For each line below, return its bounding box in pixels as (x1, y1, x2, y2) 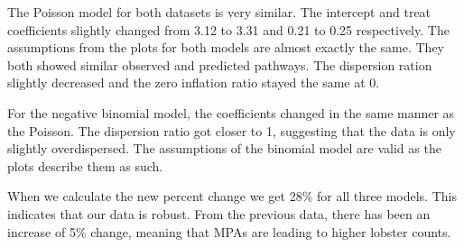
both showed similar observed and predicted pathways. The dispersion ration (7, 55, 432, 74)
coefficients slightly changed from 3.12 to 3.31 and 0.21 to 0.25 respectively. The (7, 20, 450, 39)
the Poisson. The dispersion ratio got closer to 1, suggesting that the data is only (7, 121, 456, 140)
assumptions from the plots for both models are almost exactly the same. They (7, 38, 445, 57)
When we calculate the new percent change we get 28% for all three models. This (7, 187, 457, 206)
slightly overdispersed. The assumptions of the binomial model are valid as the (7, 139, 441, 158)
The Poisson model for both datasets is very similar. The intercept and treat (7, 3, 432, 21)
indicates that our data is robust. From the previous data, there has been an (7, 204, 431, 223)
